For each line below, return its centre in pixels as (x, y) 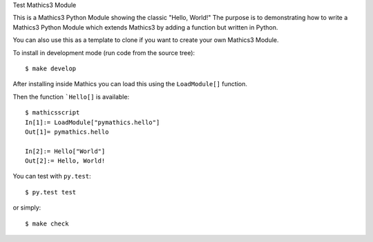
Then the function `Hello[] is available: (71, 97)
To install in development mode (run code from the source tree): (104, 52)
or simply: (27, 208)
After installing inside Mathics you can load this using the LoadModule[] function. (130, 84)
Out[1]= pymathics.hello (67, 132)
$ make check (47, 223)
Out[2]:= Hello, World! (65, 161)
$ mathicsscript (52, 113)
